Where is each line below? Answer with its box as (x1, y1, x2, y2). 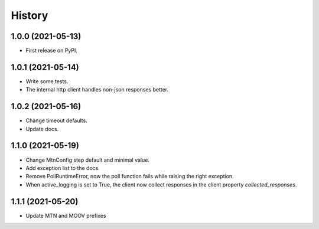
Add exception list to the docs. (25, 164, 100, 171)
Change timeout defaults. (25, 117, 88, 124)
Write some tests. (25, 77, 69, 85)
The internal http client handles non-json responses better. (25, 86, 168, 93)
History (11, 9, 48, 22)
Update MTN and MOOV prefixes (25, 212, 106, 219)
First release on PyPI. (25, 47, 78, 54)
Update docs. (25, 125, 59, 132)
